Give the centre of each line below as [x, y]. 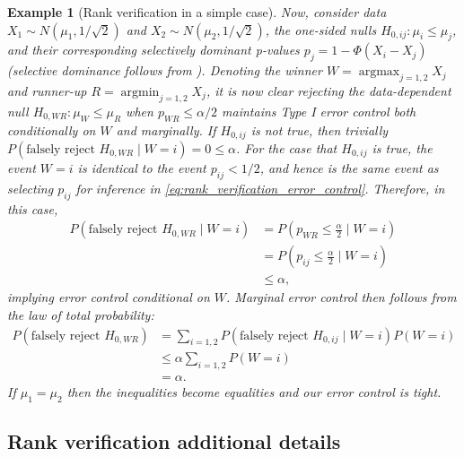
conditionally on [52, 129]
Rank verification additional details [174, 441]
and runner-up [47, 90]
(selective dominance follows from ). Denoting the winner [165, 70]
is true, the [402, 148]
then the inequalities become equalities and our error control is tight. [254, 392]
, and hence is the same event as [349, 168]
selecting [31, 188]
